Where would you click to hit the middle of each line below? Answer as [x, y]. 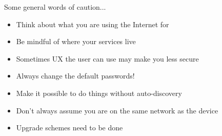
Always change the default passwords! [75, 76]
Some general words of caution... [55, 7]
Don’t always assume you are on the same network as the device [117, 110]
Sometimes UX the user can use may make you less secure [107, 58]
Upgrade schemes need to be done [69, 128]
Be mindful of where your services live [76, 41]
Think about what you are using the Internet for [93, 24]
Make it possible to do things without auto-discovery [99, 93]
